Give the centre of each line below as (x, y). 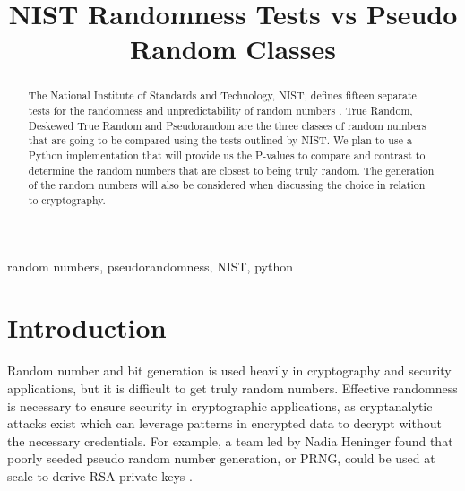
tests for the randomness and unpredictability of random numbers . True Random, (220, 111)
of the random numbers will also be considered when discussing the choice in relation (227, 185)
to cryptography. (67, 199)
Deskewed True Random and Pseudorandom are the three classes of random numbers (227, 125)
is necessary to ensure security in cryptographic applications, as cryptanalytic (220, 405)
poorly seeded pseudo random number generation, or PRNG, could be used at (221, 458)
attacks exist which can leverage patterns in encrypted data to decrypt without (224, 423)
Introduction (87, 327)
